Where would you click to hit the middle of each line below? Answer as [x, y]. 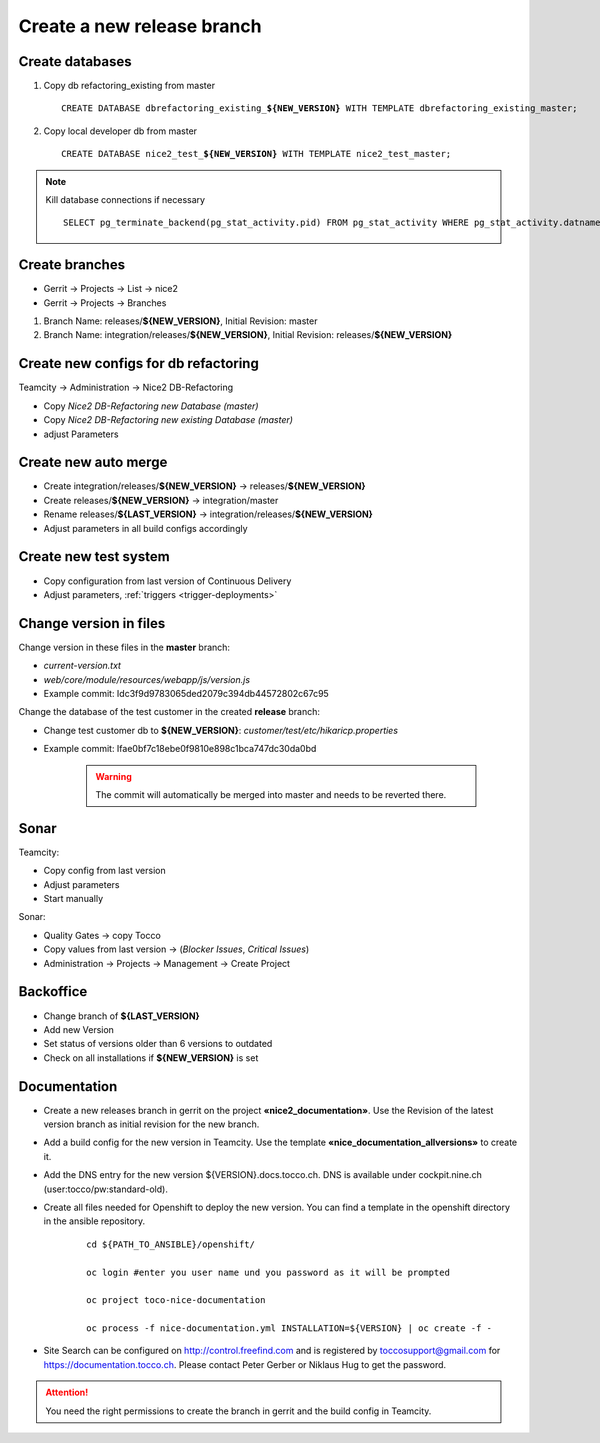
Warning [113, 776]
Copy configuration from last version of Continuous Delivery [167, 581]
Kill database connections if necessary [125, 200]
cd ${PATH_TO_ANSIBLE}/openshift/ [170, 1244]
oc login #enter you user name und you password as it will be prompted [268, 1272]
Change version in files [92, 623]
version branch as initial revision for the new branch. [151, 1124]
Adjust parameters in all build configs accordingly [146, 528]
